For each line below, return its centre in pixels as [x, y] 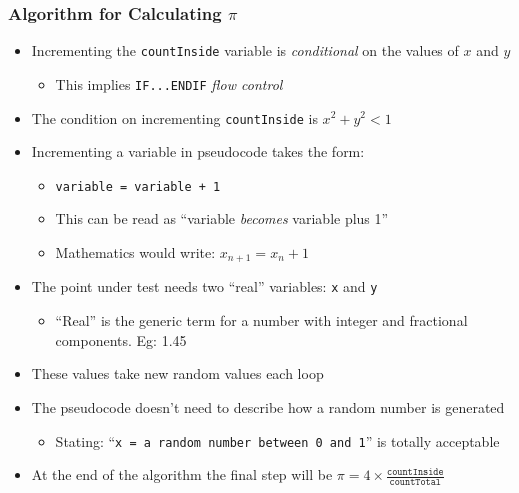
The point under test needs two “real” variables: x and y [204, 286]
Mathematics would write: [135, 252]
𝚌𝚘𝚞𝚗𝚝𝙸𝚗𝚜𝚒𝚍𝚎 [415, 471]
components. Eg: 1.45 [121, 339]
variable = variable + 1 [138, 186]
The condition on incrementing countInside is [174, 117]
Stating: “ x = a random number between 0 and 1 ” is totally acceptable [277, 440]
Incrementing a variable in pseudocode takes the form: [198, 151]
